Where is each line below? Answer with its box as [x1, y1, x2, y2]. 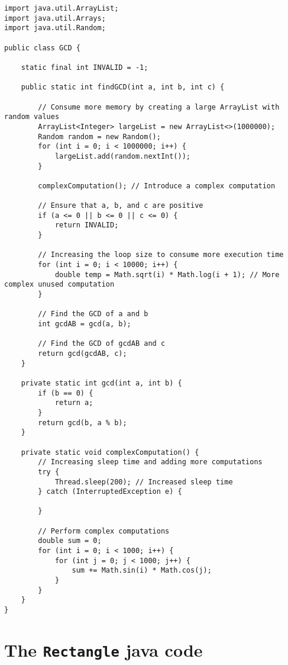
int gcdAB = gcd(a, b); [38, 320, 131, 328]
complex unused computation [4, 280, 115, 289]
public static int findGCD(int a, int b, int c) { [21, 83, 225, 92]
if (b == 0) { [38, 388, 93, 397]
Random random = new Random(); [38, 132, 161, 141]
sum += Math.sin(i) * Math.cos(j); [72, 566, 212, 575]
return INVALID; [54, 221, 119, 230]
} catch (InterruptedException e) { [38, 487, 182, 496]
